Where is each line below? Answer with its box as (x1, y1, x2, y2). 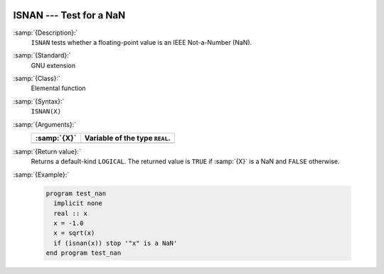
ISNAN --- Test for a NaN (13, 9, 126, 21)
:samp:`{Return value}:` (13, 148, 82, 156)
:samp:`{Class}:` (13, 75, 60, 83)
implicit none (53, 199, 103, 207)
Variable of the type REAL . (84, 133, 171, 143)
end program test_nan (46, 249, 122, 257)
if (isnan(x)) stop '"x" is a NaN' (53, 239, 178, 247)
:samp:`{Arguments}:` (13, 120, 77, 128)
